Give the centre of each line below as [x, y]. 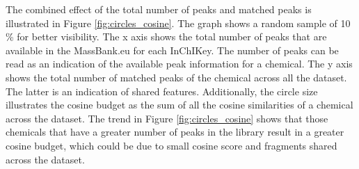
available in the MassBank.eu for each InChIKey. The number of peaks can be [172, 50]
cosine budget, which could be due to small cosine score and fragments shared [171, 145]
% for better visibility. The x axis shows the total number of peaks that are [166, 37]
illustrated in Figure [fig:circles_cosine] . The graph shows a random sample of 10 [178, 23]
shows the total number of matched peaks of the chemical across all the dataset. [176, 77]
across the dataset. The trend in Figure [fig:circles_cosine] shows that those [167, 118]
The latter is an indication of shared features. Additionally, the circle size [162, 91]
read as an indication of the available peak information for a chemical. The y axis [179, 64]
